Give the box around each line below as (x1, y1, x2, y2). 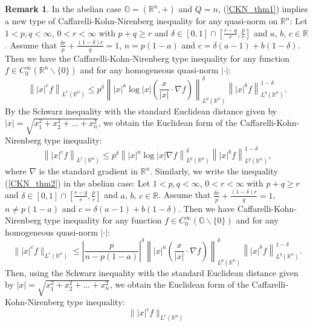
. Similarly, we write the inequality (150, 165, 278, 177)
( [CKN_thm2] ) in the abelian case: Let (5, 176, 150, 189)
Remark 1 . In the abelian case (5, 2, 121, 15)
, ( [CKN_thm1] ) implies (218, 2, 308, 15)
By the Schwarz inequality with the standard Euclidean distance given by (5, 104, 277, 117)
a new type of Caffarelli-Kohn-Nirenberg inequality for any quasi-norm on (5, 15, 278, 27)
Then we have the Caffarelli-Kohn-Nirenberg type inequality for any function (5, 51, 290, 64)
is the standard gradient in (39, 165, 138, 177)
